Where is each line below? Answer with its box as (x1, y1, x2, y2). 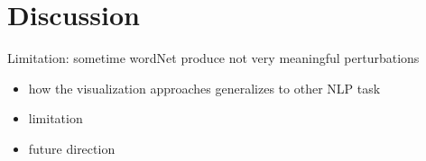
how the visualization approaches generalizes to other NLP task (28, 78, 381, 97)
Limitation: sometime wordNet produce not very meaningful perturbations (7, 49, 420, 67)
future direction (28, 139, 116, 157)
